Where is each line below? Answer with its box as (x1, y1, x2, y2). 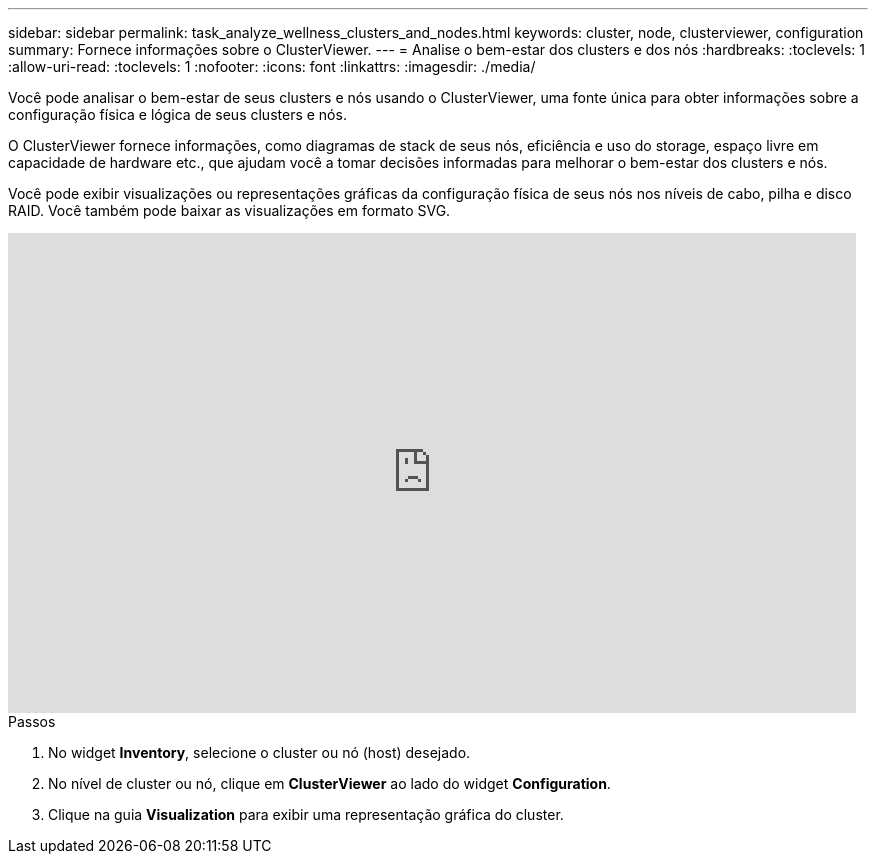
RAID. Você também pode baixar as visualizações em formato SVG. (8, 202, 451, 219)
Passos (8, 713, 56, 730)
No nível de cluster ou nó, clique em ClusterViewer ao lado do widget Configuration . (48, 775, 611, 792)
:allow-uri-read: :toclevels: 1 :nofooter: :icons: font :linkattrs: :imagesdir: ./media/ (8, 58, 536, 75)
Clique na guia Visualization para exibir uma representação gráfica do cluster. (48, 806, 564, 823)
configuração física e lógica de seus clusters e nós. (8, 106, 347, 123)
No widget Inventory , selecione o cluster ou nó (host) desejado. (48, 744, 471, 761)
